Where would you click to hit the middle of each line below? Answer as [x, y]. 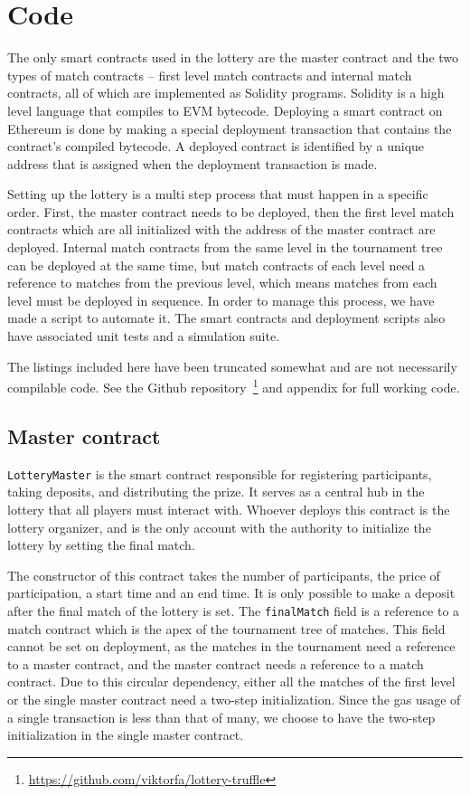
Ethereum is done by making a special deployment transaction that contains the [230, 128]
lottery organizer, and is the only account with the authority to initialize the [219, 527]
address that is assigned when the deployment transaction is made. [193, 163]
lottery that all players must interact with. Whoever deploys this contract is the [229, 509]
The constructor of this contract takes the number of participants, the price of [224, 575]
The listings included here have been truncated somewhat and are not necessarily [232, 366]
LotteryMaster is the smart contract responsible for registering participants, [220, 473]
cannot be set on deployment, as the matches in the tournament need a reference [231, 646]
